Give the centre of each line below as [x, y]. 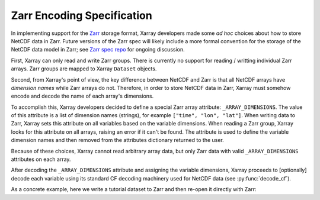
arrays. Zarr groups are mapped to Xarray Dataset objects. [84, 69]
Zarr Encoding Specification [81, 15]
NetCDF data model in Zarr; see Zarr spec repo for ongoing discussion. [98, 50]
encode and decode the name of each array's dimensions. [82, 96]
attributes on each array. [41, 159]
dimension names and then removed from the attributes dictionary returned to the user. [118, 140]
